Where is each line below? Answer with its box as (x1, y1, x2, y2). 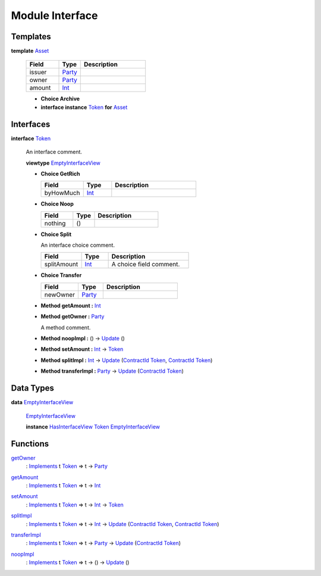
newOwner (44, 290, 75, 298)
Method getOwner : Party (40, 313, 105, 320)
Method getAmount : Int (40, 302, 101, 309)
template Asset (11, 48, 49, 55)
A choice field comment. (111, 260, 180, 269)
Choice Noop (40, 200, 74, 207)
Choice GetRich (40, 170, 80, 177)
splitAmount (44, 260, 78, 269)
